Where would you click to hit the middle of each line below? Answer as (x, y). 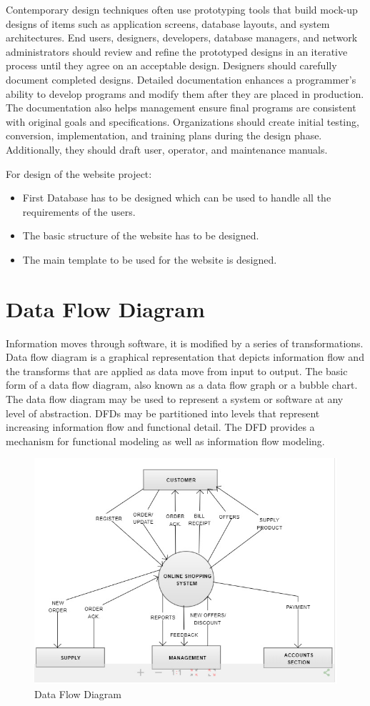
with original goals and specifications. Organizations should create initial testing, (182, 121)
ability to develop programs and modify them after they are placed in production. (185, 93)
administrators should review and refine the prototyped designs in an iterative (177, 51)
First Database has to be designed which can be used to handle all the (177, 198)
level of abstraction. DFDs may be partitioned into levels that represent (163, 413)
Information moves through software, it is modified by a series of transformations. (185, 343)
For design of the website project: (79, 173)
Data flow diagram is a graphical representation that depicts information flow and (185, 357)
